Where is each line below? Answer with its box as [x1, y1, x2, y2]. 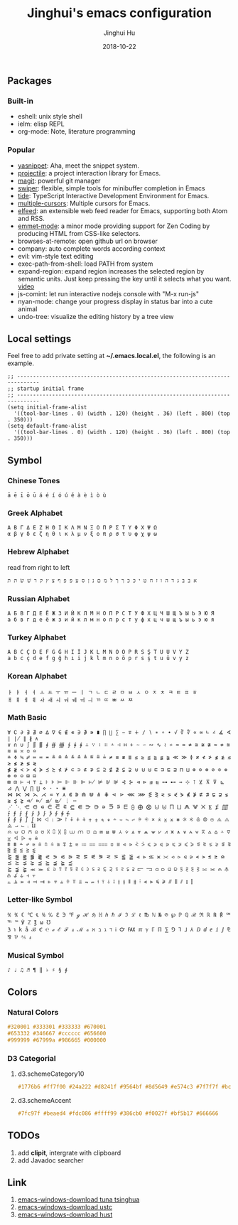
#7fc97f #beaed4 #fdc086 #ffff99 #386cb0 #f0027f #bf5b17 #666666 [17, 1110, 219, 1117]
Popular [7, 145, 36, 155]
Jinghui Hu [103, 28, 136, 37]
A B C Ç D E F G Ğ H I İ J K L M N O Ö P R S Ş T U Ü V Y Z [7, 649, 190, 656]
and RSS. [17, 214, 45, 222]
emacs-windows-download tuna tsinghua [17, 1195, 140, 1204]
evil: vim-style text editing [17, 252, 94, 260]
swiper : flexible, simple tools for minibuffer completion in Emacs [17, 183, 205, 193]
